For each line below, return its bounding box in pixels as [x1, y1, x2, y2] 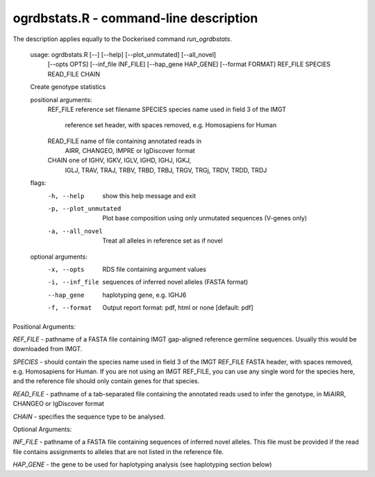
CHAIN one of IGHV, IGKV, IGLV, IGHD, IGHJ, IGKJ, [47, 156, 192, 165]
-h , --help [47, 192, 85, 200]
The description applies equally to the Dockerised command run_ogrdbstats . [12, 35, 233, 43]
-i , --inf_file [47, 278, 100, 286]
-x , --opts [47, 265, 85, 273]
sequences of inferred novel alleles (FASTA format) [102, 278, 249, 286]
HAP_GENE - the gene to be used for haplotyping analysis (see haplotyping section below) [12, 460, 272, 469]
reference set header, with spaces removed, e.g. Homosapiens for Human [65, 121, 277, 129]
